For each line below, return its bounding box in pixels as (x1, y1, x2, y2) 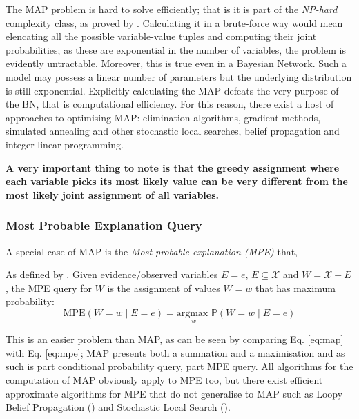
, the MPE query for (6, 280, 92, 295)
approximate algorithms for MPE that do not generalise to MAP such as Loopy (6, 386, 343, 400)
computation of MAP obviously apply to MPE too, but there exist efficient (6, 372, 323, 387)
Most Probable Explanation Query (6, 217, 202, 234)
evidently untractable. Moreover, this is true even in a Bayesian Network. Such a (6, 56, 347, 70)
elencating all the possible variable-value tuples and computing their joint (6, 29, 317, 43)
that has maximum (255, 280, 336, 295)
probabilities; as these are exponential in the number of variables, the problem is (6, 42, 346, 57)
